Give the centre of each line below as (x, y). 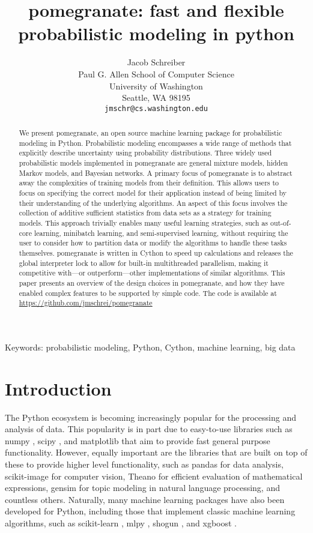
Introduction (58, 388)
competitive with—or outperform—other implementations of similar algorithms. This (152, 273)
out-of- (281, 223)
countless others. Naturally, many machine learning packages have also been (145, 499)
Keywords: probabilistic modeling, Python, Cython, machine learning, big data (150, 347)
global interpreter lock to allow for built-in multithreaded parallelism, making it (144, 263)
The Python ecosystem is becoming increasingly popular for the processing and (150, 417)
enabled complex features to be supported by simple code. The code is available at (148, 293)
